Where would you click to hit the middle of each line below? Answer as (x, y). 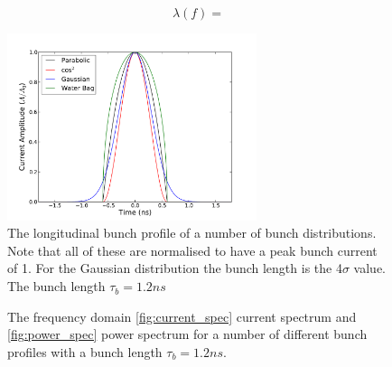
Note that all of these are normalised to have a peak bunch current (192, 250)
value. (370, 268)
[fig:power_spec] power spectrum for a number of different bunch (187, 334)
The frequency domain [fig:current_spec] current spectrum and (182, 316)
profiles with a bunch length (85, 351)
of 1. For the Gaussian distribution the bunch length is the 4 (175, 268)
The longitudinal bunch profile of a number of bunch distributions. (192, 233)
